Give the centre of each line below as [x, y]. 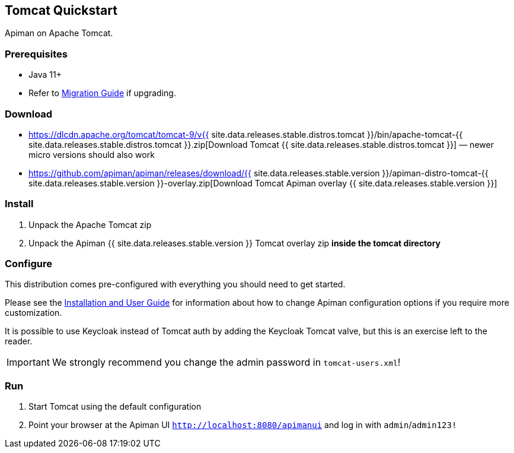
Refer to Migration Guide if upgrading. [102, 93]
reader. [19, 341]
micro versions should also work [92, 154]
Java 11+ [45, 75]
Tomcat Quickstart [61, 10]
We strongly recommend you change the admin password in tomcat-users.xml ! [226, 362]
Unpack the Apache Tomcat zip [90, 224]
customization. [33, 313]
